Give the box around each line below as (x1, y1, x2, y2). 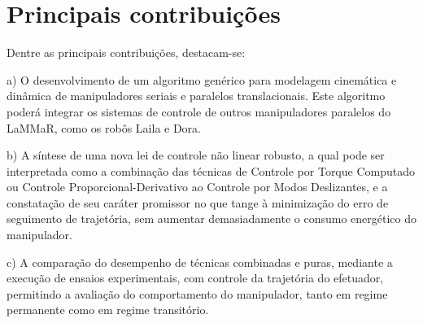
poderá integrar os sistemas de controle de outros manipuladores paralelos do (7, 103, 391, 120)
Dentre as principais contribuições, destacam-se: (7, 44, 246, 61)
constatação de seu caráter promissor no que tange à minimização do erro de (7, 194, 389, 211)
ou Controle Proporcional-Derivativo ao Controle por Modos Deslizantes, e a (7, 178, 388, 195)
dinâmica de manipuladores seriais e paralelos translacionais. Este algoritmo (7, 87, 386, 104)
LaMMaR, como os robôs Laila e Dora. (7, 119, 201, 136)
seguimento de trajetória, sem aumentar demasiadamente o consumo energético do (7, 210, 417, 227)
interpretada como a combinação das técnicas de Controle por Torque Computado (7, 162, 415, 179)
